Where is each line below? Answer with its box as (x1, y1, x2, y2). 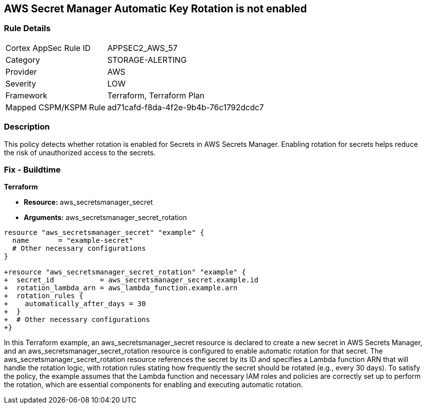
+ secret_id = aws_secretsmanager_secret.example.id (4, 276, 259, 284)
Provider (5, 66, 37, 77)
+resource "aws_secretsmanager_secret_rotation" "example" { (4, 268, 246, 276)
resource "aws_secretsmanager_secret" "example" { (4, 228, 204, 237)
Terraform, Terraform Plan (107, 90, 205, 100)
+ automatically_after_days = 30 (4, 300, 146, 308)
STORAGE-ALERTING (107, 54, 187, 65)
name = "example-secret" (12, 236, 134, 245)
